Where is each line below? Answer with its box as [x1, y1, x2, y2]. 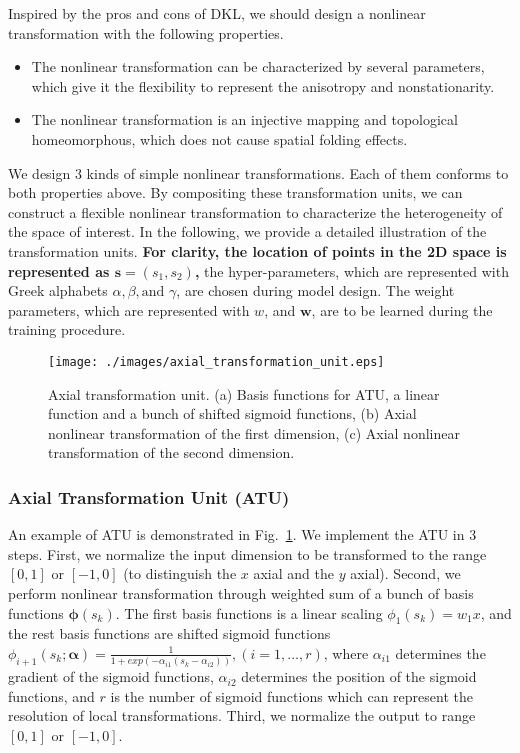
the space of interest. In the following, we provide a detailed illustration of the [8, 221, 487, 242]
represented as [8, 260, 110, 281]
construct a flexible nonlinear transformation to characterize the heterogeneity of [8, 201, 503, 222]
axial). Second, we [350, 563, 461, 584]
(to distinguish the [123, 563, 237, 584]
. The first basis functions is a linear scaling [115, 602, 383, 623]
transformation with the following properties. [8, 22, 284, 43]
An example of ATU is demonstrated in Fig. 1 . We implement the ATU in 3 [8, 524, 477, 545]
